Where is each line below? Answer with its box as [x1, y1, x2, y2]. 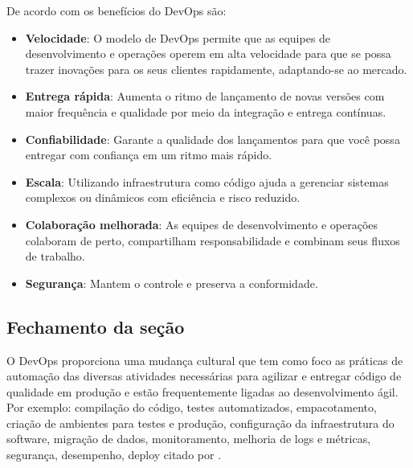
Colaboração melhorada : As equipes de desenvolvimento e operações [25, 216, 378, 232]
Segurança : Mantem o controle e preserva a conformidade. [25, 274, 318, 291]
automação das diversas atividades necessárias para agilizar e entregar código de [6, 367, 402, 384]
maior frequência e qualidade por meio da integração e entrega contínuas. [25, 103, 386, 120]
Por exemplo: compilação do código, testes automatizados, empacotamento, [6, 399, 377, 416]
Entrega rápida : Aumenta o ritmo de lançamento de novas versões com [25, 88, 385, 105]
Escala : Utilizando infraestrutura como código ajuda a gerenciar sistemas [25, 173, 389, 190]
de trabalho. [25, 248, 85, 265]
